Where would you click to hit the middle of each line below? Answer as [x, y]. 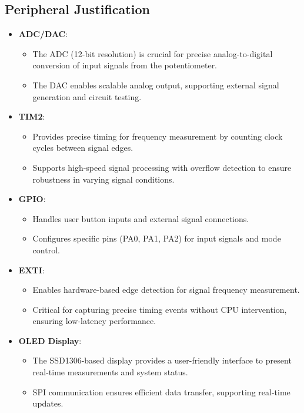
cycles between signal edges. [83, 148]
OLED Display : [50, 340]
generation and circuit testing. [87, 96]
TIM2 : [32, 116]
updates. [48, 403]
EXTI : [31, 270]
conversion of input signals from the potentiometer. [125, 65]
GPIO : [32, 199]
